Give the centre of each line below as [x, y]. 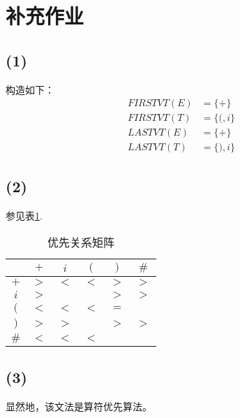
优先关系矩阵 [81, 243]
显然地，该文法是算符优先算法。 [79, 406]
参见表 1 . [24, 215]
